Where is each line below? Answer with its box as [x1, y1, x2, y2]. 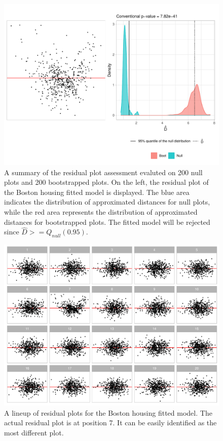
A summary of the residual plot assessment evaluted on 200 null [4, 167, 203, 177]
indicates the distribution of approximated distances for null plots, [4, 196, 210, 207]
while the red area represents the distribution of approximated [4, 206, 198, 217]
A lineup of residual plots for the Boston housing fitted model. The [4, 407, 212, 418]
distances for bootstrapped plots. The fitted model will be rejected [4, 216, 210, 227]
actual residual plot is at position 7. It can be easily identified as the [4, 417, 217, 428]
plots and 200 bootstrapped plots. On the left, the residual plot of [4, 177, 209, 187]
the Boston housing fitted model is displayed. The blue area [4, 186, 190, 197]
